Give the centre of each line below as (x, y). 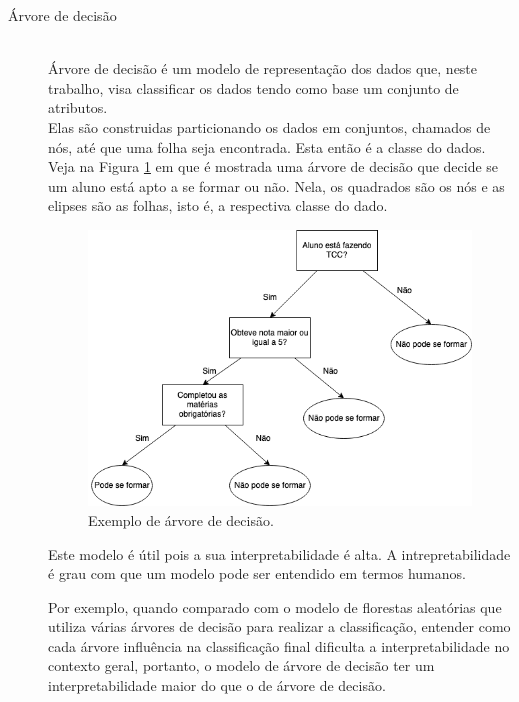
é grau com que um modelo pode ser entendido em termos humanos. (257, 573)
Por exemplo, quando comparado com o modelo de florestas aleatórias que (275, 606)
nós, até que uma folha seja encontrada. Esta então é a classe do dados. (267, 146)
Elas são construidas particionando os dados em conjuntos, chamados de (269, 126)
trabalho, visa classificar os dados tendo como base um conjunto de (253, 87)
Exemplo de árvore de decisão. (181, 519)
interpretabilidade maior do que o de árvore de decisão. (217, 685)
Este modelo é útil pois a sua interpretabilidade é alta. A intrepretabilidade (279, 553)
